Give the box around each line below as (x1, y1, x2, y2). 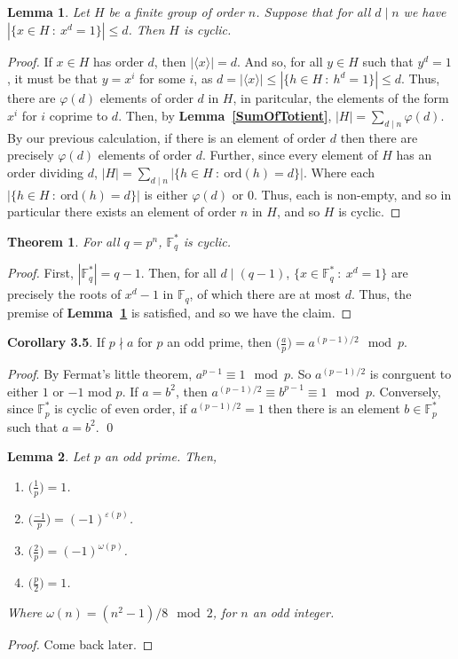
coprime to (49, 106, 108, 124)
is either (144, 184, 188, 203)
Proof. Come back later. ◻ (7, 635, 154, 654)
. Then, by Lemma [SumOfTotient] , (118, 106, 332, 124)
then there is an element (268, 399, 400, 418)
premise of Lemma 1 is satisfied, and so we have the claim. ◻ (7, 302, 352, 321)
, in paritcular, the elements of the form (233, 89, 449, 107)
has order (92, 51, 144, 70)
